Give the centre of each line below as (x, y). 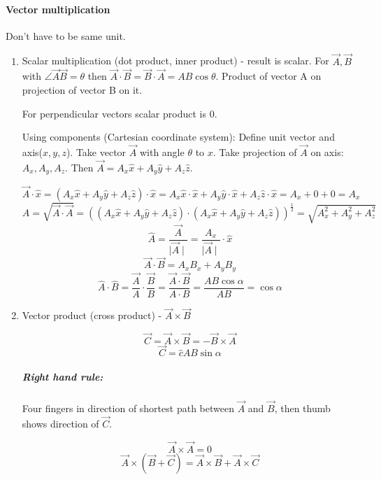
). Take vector (96, 152)
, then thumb (302, 408)
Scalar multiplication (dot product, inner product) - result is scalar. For (175, 61)
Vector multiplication (58, 9)
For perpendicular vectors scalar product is (114, 113)
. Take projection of (255, 152)
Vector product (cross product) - (92, 315)
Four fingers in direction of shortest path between (128, 408)
